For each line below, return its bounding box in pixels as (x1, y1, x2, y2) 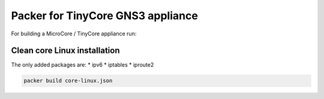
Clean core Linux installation (11, 46, 120, 56)
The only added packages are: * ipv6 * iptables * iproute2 (11, 61, 154, 68)
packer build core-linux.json (23, 77, 113, 84)
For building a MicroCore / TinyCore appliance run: (11, 30, 137, 37)
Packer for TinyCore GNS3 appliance (11, 9, 198, 22)
